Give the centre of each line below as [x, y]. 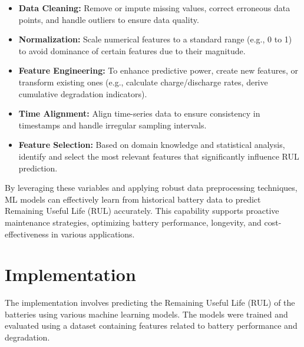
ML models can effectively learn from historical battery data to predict [133, 199]
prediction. [38, 168]
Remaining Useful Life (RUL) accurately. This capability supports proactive [142, 211]
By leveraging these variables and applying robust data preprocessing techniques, [151, 188]
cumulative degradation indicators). [83, 93]
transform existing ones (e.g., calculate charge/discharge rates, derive [143, 82]
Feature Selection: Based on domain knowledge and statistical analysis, [152, 145]
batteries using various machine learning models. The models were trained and [146, 314]
